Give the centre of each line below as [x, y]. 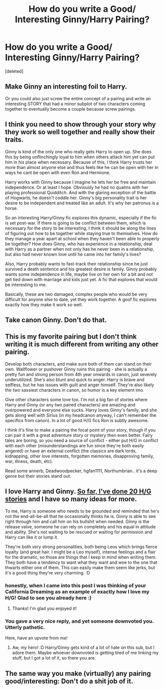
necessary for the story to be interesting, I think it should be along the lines [81, 228]
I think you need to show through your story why [81, 125]
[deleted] [14, 71]
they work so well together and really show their [80, 132]
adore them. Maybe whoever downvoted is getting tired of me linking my [85, 653]
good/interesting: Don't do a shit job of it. [69, 681]
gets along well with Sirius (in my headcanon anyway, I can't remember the [81, 415]
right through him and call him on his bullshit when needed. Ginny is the [77, 521]
